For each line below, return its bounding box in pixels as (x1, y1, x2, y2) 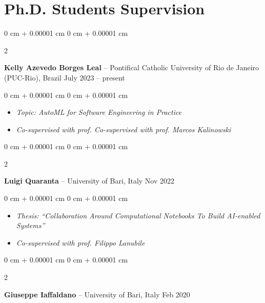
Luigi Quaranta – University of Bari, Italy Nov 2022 (4, 175, 175, 186)
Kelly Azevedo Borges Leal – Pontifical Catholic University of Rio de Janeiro (4, 62, 259, 73)
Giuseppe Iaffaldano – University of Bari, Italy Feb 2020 (4, 289, 190, 299)
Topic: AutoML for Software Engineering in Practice (16, 107, 182, 117)
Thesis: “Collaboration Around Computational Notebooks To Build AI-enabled (16, 210, 260, 220)
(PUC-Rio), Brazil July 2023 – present (4, 72, 125, 83)
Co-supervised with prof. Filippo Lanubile (16, 237, 145, 248)
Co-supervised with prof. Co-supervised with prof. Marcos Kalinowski (16, 124, 231, 134)
